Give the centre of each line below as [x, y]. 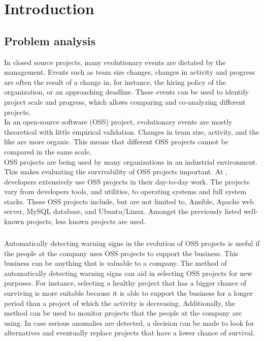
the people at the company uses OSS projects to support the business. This [121, 253]
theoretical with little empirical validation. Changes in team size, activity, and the [132, 131]
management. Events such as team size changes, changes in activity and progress [129, 72]
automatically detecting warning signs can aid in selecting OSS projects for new [128, 273]
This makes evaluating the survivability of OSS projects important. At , [116, 172]
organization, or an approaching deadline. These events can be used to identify [126, 92]
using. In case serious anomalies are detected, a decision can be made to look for [129, 322]
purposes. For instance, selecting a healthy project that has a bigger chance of [125, 283]
